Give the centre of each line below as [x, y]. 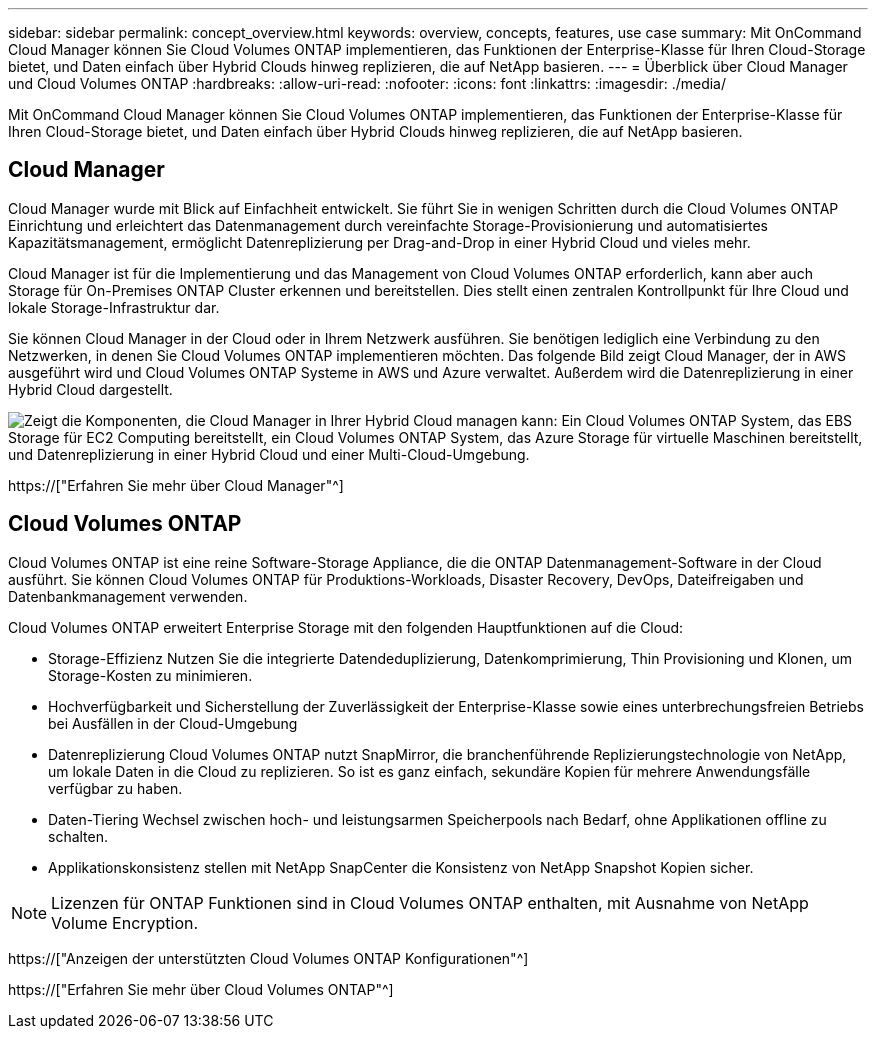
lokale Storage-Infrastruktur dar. [114, 307]
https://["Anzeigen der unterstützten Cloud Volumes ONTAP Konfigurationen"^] [268, 958]
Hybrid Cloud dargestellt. [90, 389]
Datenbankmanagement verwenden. [128, 596]
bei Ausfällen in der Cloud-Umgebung [173, 723]
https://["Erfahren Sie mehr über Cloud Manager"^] [176, 485]
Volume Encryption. [125, 922]
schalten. [78, 836]
